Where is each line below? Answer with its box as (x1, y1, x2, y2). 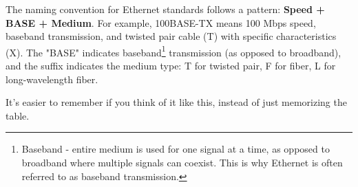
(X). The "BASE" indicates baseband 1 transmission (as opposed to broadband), (6, 43, 341, 59)
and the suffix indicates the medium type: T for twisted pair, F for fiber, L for (6, 58, 336, 73)
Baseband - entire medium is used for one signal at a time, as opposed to (21, 142, 330, 156)
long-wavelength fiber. (6, 71, 98, 86)
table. (6, 108, 30, 122)
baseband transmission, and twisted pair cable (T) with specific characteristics (6, 29, 337, 43)
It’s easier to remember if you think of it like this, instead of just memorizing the (6, 95, 347, 109)
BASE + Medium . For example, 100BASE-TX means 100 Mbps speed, (6, 15, 316, 30)
